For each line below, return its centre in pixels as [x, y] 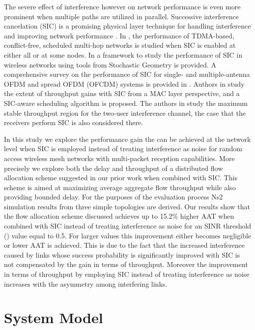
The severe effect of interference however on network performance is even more [122, 6]
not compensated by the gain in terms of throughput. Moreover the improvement [126, 264]
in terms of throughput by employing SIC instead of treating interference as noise [127, 274]
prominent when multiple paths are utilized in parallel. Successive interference [121, 16]
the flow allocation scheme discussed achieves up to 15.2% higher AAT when [119, 216]
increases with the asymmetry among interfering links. [86, 283]
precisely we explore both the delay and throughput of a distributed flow [113, 168]
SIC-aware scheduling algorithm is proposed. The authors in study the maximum [126, 103]
